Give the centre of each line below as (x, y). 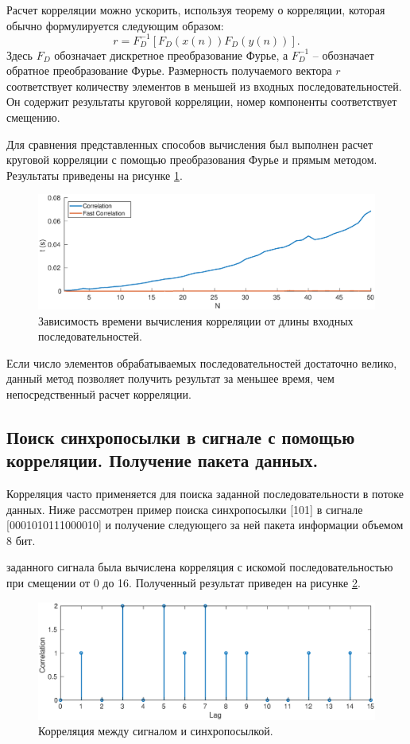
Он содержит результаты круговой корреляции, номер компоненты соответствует (202, 101)
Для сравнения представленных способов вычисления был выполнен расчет (190, 144)
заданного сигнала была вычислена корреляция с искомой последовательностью (200, 567)
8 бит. (21, 540)
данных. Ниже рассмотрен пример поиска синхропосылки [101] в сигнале (185, 509)
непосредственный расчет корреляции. (99, 393)
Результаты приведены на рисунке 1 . (95, 175)
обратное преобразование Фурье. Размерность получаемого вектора (169, 70)
